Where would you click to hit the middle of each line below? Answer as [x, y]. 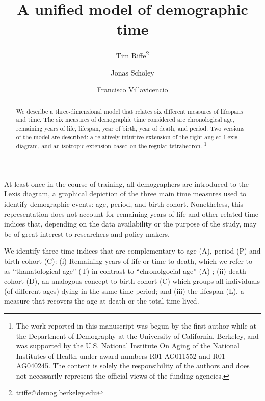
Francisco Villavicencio [132, 90]
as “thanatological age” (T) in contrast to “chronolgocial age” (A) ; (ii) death [125, 271]
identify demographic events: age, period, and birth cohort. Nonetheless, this [124, 203]
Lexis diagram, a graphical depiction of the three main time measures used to [125, 194]
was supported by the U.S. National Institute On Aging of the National [128, 346]
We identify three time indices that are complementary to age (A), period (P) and [132, 251]
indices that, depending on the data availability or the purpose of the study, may [130, 224]
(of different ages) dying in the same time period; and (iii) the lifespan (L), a [124, 291]
